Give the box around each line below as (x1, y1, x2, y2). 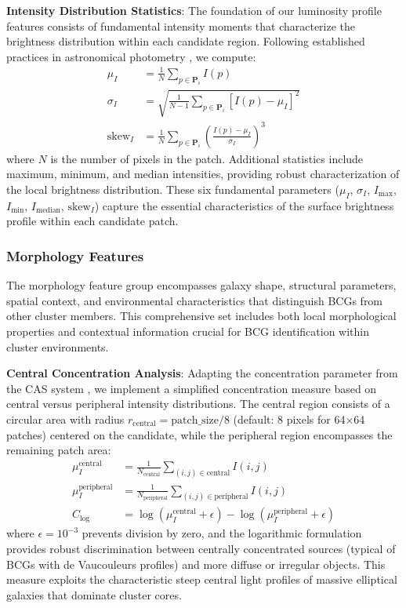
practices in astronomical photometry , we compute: (6, 48, 256, 64)
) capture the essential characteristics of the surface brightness (94, 197, 394, 213)
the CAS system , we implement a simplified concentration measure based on (6, 380, 377, 396)
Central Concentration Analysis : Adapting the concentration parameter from (6, 365, 398, 381)
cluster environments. (6, 338, 109, 355)
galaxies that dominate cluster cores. (6, 586, 182, 603)
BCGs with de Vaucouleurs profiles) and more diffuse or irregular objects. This (6, 555, 386, 572)
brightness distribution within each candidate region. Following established (6, 33, 365, 49)
